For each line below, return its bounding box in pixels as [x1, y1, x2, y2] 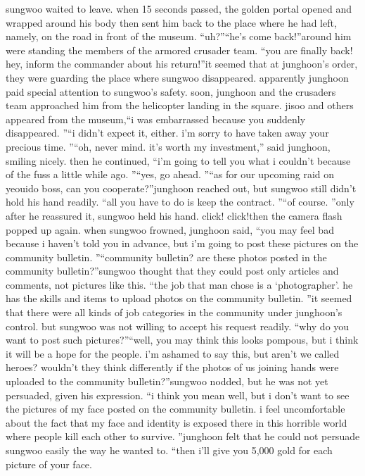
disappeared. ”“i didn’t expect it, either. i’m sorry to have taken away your [6, 125, 329, 140]
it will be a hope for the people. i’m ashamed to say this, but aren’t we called [6, 346, 340, 361]
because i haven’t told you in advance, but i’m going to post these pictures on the [6, 236, 359, 251]
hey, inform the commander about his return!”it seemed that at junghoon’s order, [6, 56, 358, 71]
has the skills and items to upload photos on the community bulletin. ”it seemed [6, 291, 352, 306]
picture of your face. [6, 456, 92, 471]
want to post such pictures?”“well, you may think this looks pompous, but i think [6, 332, 359, 347]
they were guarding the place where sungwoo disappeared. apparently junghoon [6, 70, 349, 84]
